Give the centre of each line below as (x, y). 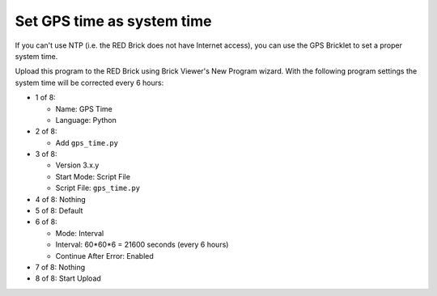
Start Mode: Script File (93, 176)
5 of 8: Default (59, 211)
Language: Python (86, 120)
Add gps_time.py (87, 142)
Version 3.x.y (77, 165)
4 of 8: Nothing (61, 199)
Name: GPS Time (84, 108)
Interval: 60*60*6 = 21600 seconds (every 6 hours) (142, 245)
